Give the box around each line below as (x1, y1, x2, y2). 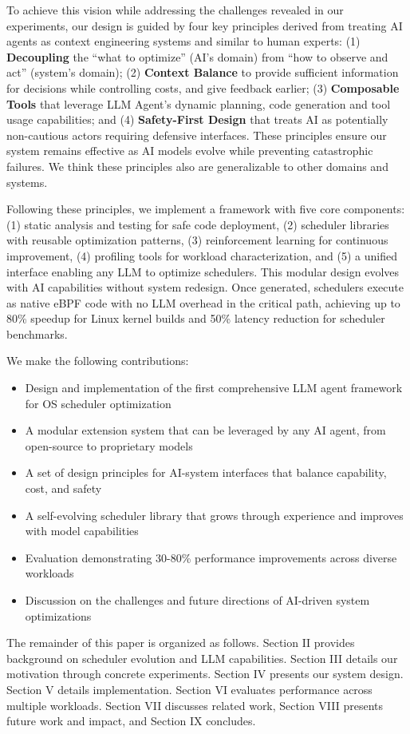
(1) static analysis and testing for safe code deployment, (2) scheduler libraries (6, 216, 389, 232)
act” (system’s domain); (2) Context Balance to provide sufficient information (6, 64, 399, 81)
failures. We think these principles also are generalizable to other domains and (6, 157, 388, 174)
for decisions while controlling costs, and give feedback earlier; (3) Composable (6, 79, 400, 96)
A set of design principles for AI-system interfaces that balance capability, (25, 464, 387, 481)
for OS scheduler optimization (25, 395, 171, 411)
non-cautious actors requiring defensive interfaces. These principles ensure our (6, 126, 387, 143)
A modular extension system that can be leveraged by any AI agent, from (25, 422, 386, 438)
